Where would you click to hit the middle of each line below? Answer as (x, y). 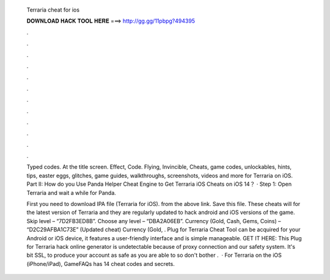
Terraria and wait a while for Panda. (71, 193)
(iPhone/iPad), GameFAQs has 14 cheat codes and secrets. (101, 263)
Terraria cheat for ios (53, 10)
